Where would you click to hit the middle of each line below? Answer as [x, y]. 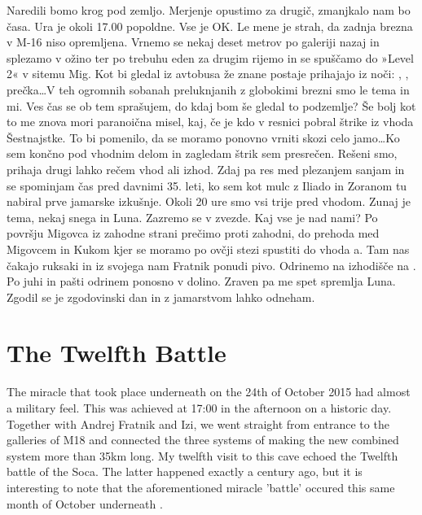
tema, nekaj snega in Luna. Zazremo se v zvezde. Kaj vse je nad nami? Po [192, 217]
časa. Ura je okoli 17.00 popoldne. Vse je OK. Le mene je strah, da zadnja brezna [210, 26]
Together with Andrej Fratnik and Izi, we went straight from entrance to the [198, 423]
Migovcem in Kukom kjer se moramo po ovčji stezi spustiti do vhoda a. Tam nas [208, 249]
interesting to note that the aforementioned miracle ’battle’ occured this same [201, 487]
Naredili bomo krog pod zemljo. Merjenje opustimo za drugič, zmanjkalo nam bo [209, 10]
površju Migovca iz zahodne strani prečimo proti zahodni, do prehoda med [193, 233]
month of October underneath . [85, 503]
